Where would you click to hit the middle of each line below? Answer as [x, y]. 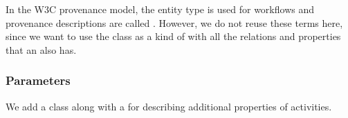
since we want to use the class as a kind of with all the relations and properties [173, 36]
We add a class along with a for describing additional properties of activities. [169, 106]
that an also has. [41, 49]
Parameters [38, 80]
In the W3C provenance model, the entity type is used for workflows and [160, 9]
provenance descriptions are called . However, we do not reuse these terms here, [174, 22]
